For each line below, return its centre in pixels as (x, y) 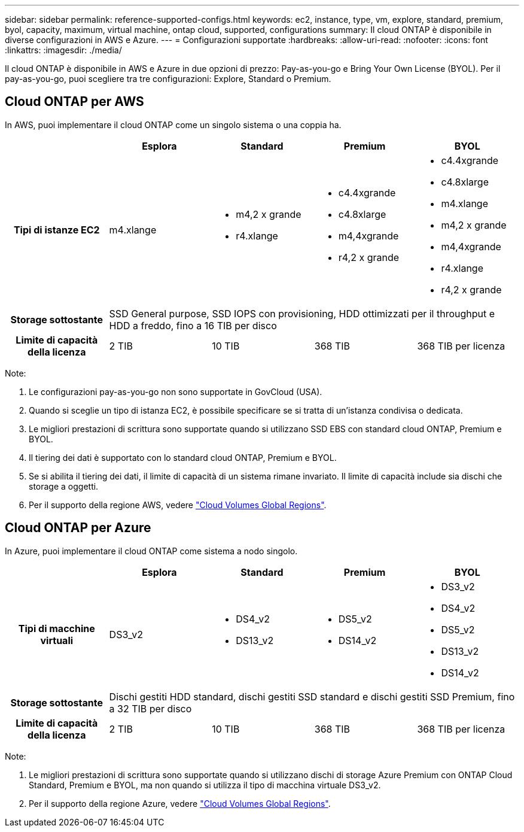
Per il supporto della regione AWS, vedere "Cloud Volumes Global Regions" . (178, 505)
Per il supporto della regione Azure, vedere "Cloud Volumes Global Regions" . (180, 803)
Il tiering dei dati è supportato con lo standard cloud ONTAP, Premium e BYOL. (183, 457)
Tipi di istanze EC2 (57, 230)
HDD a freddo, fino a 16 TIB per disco (193, 325)
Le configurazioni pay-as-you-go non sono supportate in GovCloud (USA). (176, 391)
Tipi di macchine (57, 628)
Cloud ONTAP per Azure (78, 528)
